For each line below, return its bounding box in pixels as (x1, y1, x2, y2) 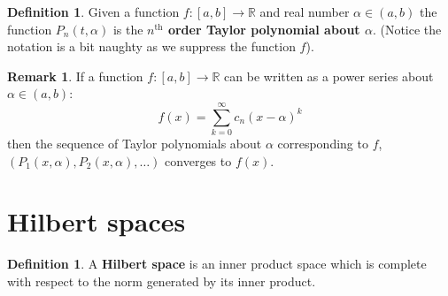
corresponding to (277, 134, 368, 153)
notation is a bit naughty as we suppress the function (7, 37, 296, 56)
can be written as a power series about (224, 66, 434, 85)
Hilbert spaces (7, 203, 186, 239)
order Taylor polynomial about (167, 19, 360, 38)
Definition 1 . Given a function (7, 3, 180, 20)
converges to (165, 151, 232, 170)
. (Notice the (372, 19, 442, 38)
